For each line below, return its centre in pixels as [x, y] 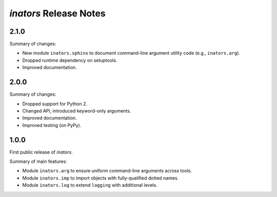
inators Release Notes [57, 13]
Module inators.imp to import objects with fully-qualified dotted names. [101, 178]
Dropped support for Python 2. [55, 104]
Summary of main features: [38, 161]
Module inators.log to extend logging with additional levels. [90, 185]
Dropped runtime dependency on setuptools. [70, 60]
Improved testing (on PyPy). [52, 125]
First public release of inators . [41, 152]
